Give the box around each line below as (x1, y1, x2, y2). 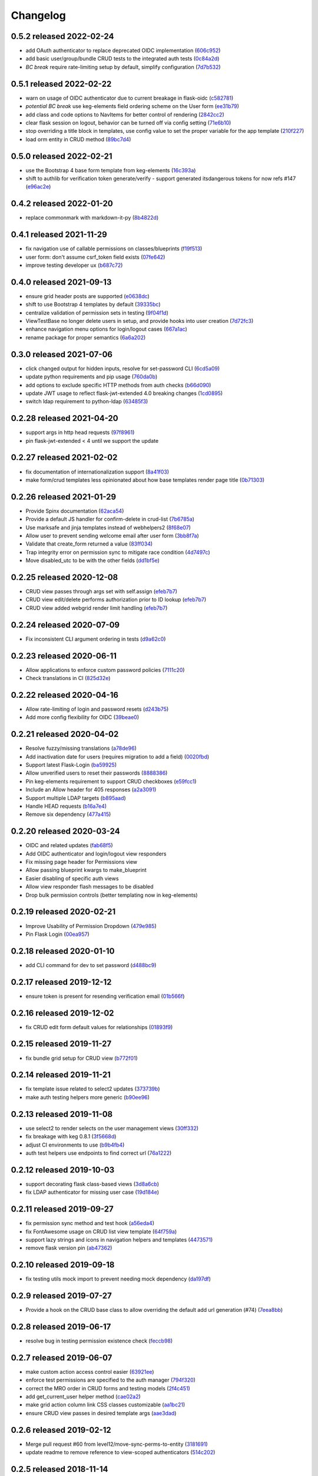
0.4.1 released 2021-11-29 (11, 230, 107, 240)
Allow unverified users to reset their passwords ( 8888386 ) (25, 769, 168, 776)
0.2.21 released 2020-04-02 (11, 729, 119, 739)
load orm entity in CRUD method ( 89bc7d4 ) (25, 136, 131, 143)
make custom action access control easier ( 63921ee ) (25, 1368, 154, 1375)
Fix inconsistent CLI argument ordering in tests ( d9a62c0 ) (25, 635, 166, 642)
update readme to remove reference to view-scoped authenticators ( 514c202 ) (25, 1449, 216, 1456)
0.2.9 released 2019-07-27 (11, 1291, 112, 1301)
